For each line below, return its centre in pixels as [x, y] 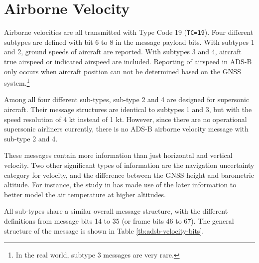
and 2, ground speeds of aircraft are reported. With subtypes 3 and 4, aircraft [123, 52]
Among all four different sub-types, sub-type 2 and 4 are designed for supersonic [127, 99]
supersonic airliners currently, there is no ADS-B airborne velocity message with [126, 129]
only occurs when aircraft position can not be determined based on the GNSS [123, 71]
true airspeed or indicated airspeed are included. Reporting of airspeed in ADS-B [128, 61]
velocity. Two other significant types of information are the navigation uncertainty [129, 165]
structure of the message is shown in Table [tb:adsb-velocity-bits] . [104, 230]
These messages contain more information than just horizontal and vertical [118, 155]
